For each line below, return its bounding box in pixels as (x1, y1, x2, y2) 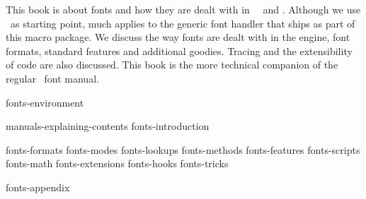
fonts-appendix (6, 179, 70, 194)
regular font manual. (6, 71, 99, 85)
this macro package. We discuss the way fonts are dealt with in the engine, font (6, 30, 350, 44)
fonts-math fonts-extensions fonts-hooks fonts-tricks (6, 156, 229, 171)
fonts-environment (6, 95, 84, 109)
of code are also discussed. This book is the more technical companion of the (6, 57, 338, 72)
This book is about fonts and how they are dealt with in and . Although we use (6, 2, 361, 16)
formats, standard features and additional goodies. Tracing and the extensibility (6, 43, 353, 58)
